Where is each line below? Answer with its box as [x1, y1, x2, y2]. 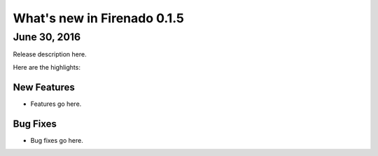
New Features [13, 81, 75, 93]
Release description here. [13, 50, 87, 58]
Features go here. [30, 100, 82, 108]
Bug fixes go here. [30, 136, 83, 144]
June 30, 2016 [13, 31, 80, 43]
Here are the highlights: [13, 63, 80, 71]
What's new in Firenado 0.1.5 [13, 10, 185, 26]
